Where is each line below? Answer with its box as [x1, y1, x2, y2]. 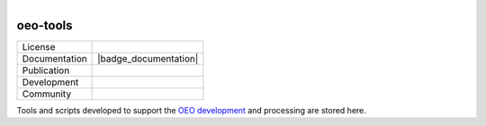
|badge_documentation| [97, 53, 199, 65]
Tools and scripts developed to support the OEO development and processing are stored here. [16, 105, 366, 116]
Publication [22, 64, 70, 77]
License [22, 41, 56, 54]
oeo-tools [16, 18, 73, 33]
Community [22, 88, 72, 100]
